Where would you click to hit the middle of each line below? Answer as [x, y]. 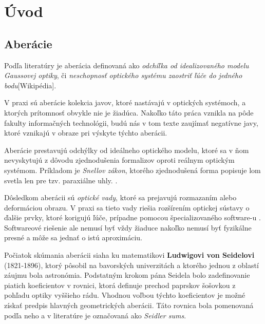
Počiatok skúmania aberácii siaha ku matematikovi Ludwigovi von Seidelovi [129, 255]
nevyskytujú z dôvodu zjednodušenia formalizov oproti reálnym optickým [119, 160]
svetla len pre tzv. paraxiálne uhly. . [61, 180]
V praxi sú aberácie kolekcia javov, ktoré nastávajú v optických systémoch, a [125, 102]
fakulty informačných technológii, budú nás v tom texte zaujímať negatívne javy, [131, 122]
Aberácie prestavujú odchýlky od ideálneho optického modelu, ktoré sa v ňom [127, 150]
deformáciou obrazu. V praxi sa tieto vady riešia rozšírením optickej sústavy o [127, 207]
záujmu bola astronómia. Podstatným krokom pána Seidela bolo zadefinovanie [127, 275]
